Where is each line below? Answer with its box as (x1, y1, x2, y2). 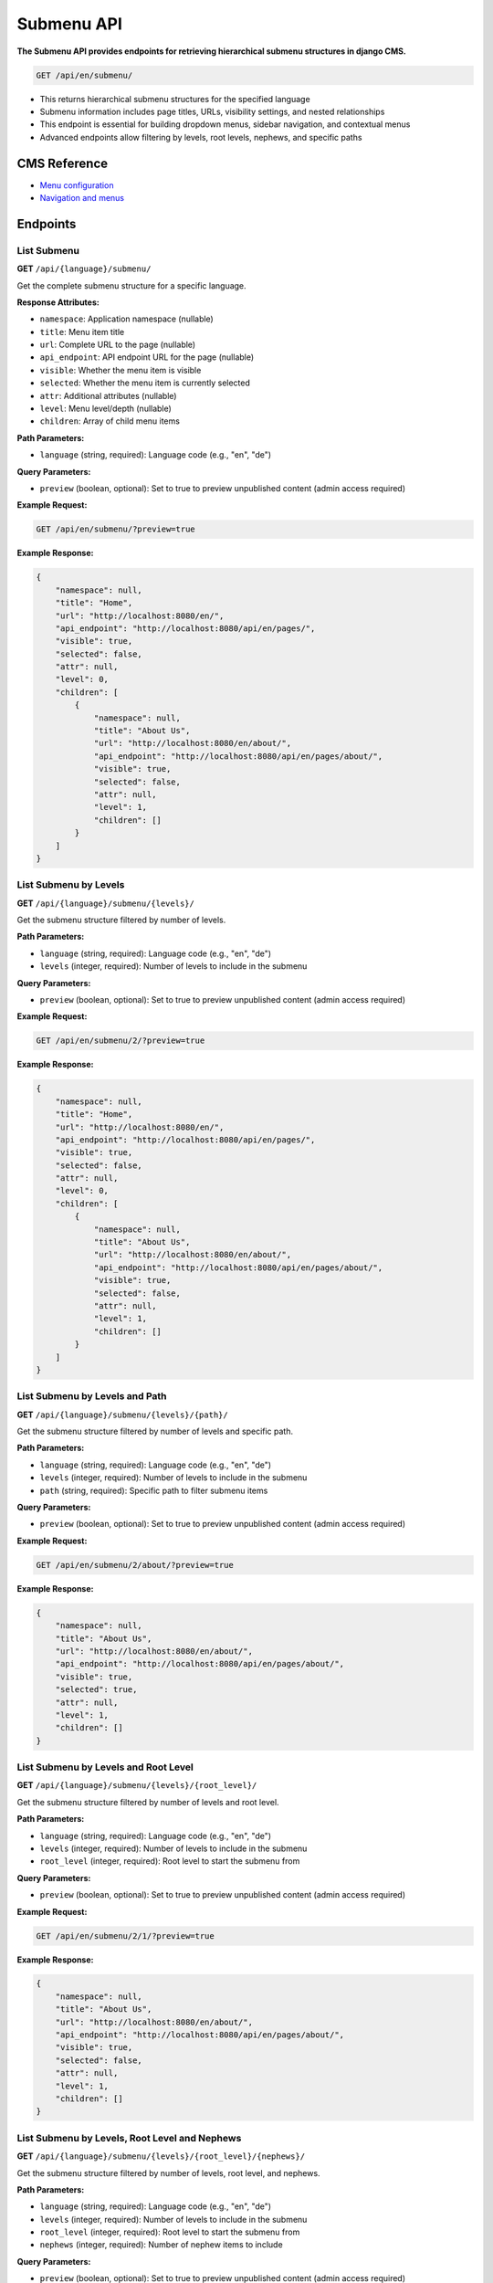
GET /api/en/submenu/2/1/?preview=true (36, 1931, 215, 1941)
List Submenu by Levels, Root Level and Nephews (16, 2131, 242, 2144)
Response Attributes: (16, 297, 100, 308)
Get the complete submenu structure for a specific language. (16, 279, 246, 291)
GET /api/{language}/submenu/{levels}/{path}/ (16, 1409, 228, 1420)
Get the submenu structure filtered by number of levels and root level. (16, 1796, 279, 1807)
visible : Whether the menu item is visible (39, 364, 202, 375)
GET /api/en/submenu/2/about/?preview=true (36, 1560, 235, 1570)
